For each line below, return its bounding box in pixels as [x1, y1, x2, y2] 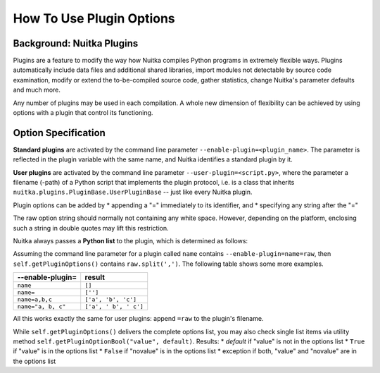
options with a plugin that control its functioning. [13, 109, 153, 117]
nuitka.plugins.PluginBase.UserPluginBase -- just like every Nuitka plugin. [13, 188, 253, 197]
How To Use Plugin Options [13, 11, 175, 26]
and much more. [13, 85, 61, 94]
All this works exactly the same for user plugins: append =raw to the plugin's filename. [13, 314, 264, 323]
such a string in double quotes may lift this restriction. [13, 224, 169, 232]
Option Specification [13, 127, 106, 139]
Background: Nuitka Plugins [13, 37, 139, 49]
